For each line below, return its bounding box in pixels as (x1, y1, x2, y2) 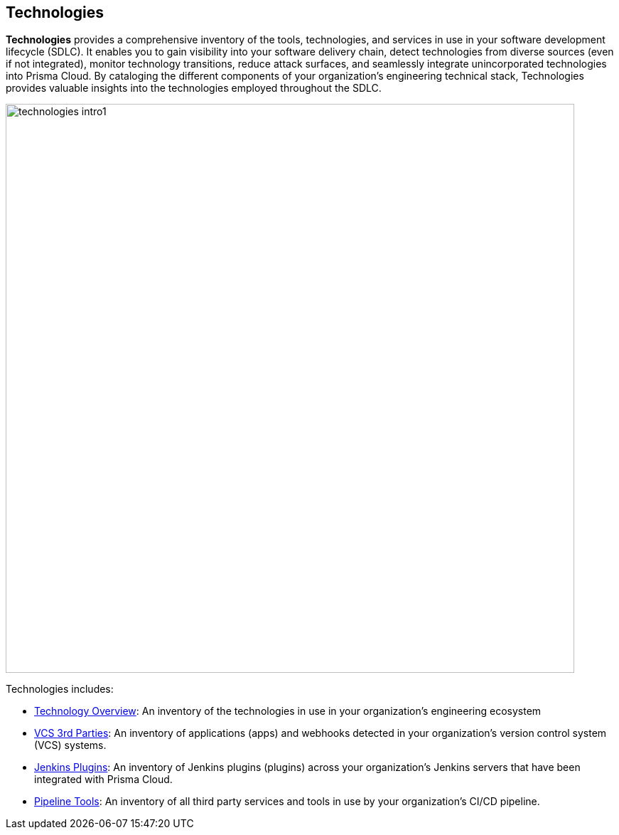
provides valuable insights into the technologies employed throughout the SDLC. (6, 82, 382, 95)
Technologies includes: (6, 683, 114, 696)
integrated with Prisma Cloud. (34, 773, 173, 786)
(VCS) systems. (34, 739, 107, 752)
